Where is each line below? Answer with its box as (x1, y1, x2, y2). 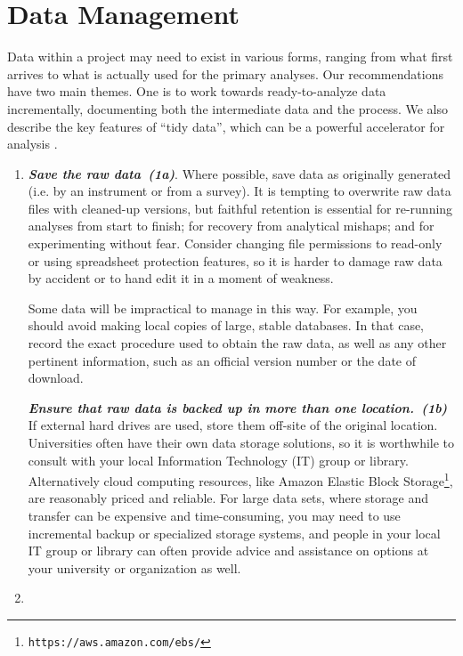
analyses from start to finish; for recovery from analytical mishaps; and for (28, 216, 435, 235)
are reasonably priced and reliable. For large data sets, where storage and (28, 489, 428, 507)
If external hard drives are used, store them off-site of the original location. (28, 416, 438, 434)
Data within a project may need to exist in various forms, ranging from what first (7, 47, 453, 66)
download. (28, 368, 84, 387)
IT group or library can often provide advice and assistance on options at (28, 541, 429, 560)
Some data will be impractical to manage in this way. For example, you (28, 298, 418, 317)
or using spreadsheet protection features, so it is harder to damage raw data (28, 251, 443, 270)
